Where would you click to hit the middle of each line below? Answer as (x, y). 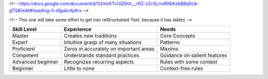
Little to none (79, 69)
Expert (20, 42)
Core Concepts (178, 36)
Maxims (169, 49)
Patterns (170, 42)
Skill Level (24, 29)
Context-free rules (182, 69)
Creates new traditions (90, 36)
